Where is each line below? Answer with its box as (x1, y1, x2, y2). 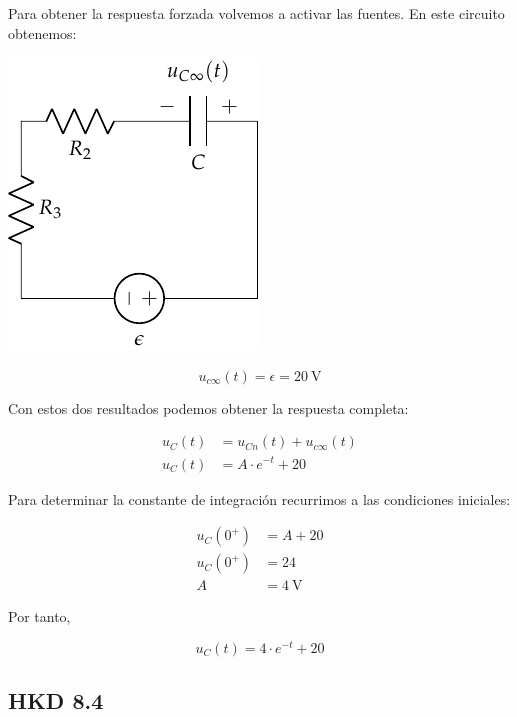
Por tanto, (8, 606, 71, 627)
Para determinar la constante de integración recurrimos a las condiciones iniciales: (8, 488, 511, 509)
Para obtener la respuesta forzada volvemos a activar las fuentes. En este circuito (8, 3, 505, 23)
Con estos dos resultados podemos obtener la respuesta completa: (8, 397, 409, 418)
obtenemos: (8, 22, 77, 43)
